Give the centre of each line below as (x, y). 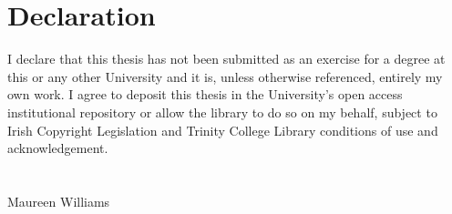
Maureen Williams (59, 201)
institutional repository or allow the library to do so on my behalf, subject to (222, 112)
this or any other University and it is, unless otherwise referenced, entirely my (225, 76)
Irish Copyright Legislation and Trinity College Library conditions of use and (223, 130)
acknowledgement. (58, 148)
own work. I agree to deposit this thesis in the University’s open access (205, 94)
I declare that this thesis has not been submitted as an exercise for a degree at (226, 59)
